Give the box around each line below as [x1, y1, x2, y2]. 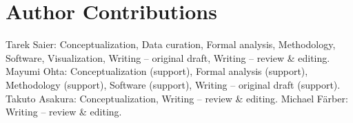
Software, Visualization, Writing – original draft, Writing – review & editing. [6, 50, 330, 65]
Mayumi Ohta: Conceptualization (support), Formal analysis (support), [6, 64, 308, 78]
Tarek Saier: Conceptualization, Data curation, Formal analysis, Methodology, [6, 37, 336, 52]
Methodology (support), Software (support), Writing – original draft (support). [6, 77, 341, 91]
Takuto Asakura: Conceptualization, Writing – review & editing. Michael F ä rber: [6, 91, 348, 105]
